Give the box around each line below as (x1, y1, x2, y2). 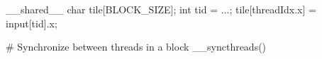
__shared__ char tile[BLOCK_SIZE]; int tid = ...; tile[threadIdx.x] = (6, 2, 316, 16)
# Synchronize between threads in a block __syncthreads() (6, 39, 267, 54)
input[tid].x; (6, 15, 57, 30)
